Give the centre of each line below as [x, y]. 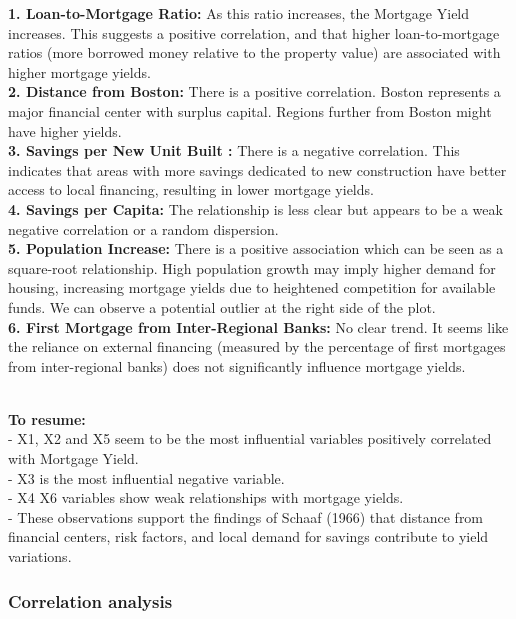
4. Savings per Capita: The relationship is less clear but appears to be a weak [255, 208]
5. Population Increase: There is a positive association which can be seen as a [256, 248]
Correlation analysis [90, 600]
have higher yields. [65, 130]
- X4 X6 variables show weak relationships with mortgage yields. [206, 497]
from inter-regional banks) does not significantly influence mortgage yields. [237, 365]
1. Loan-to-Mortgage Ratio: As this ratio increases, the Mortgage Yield [239, 13]
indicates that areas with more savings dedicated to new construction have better [257, 169]
